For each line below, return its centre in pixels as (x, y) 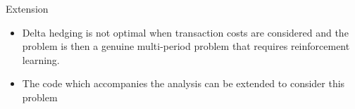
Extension (27, 8)
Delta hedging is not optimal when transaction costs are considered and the (185, 32)
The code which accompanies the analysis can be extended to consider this (183, 83)
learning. (41, 59)
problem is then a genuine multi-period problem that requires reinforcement (186, 46)
